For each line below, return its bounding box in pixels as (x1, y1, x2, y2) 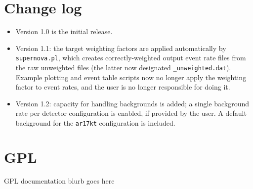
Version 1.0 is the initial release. (15, 26, 113, 37)
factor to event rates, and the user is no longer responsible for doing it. (15, 82, 230, 92)
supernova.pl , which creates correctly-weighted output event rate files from (15, 52, 246, 63)
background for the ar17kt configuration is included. (15, 118, 175, 128)
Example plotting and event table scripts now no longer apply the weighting (15, 72, 247, 82)
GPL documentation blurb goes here (4, 175, 115, 186)
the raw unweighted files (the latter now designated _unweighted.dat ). (15, 62, 231, 72)
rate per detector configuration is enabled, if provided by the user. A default (15, 108, 247, 118)
